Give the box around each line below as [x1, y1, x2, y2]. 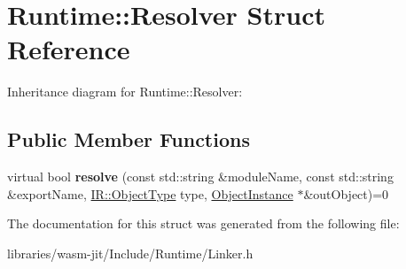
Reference [7, 31, 130, 67]
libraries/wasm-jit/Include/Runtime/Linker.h [7, 243, 254, 262]
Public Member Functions [7, 126, 250, 153]
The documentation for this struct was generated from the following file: [7, 214, 400, 233]
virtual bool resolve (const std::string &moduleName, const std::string [7, 167, 394, 186]
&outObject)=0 [303, 184, 389, 203]
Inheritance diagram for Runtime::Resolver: [7, 82, 243, 101]
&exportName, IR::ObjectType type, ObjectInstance [7, 184, 293, 203]
